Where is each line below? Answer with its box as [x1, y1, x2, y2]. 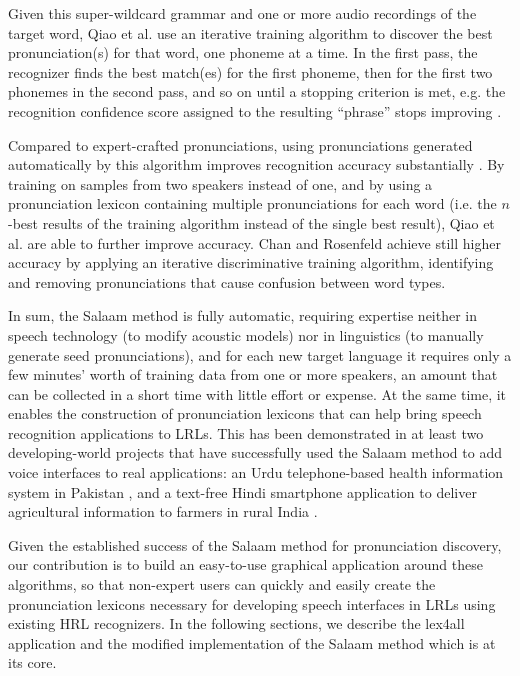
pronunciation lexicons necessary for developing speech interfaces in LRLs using [8, 593, 496, 614]
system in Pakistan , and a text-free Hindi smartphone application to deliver [8, 481, 477, 502]
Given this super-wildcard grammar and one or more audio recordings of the [8, 3, 477, 23]
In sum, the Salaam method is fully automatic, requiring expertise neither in [8, 305, 478, 326]
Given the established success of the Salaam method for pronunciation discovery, [8, 534, 502, 555]
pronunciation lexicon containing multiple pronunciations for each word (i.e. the [8, 193, 497, 214]
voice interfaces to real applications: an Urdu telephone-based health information [8, 462, 504, 483]
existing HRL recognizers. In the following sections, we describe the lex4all [8, 613, 465, 634]
